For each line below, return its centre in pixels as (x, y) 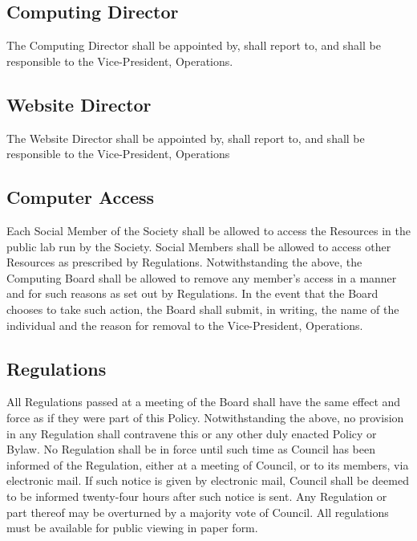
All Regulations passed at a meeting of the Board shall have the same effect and (204, 402)
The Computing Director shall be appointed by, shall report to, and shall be (194, 45)
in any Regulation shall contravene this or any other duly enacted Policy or (192, 433)
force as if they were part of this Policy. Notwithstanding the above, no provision (205, 417)
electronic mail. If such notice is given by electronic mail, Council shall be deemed (208, 480)
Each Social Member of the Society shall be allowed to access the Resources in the (208, 230)
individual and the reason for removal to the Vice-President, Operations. (185, 325)
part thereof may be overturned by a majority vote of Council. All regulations (198, 512)
